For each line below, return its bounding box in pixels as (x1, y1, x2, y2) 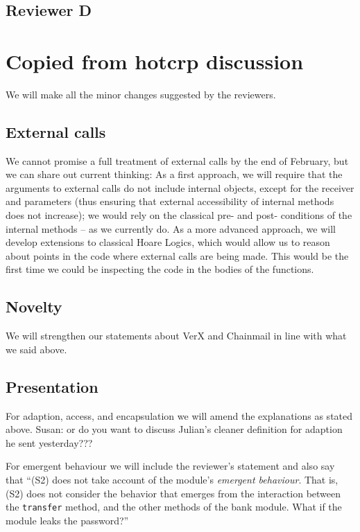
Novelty (6, 296, 62, 317)
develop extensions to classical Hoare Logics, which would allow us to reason (6, 235, 330, 249)
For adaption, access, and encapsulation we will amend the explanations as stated (6, 408, 353, 423)
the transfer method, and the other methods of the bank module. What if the (6, 499, 342, 514)
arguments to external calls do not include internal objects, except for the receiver (6, 180, 354, 195)
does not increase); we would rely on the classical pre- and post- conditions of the (6, 208, 352, 222)
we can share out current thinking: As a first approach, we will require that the (6, 167, 343, 181)
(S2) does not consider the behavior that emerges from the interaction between (6, 486, 341, 500)
